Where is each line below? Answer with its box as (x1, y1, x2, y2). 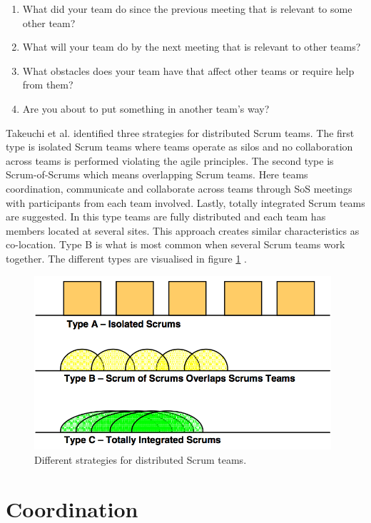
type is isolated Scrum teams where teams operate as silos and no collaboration (6, 139, 353, 154)
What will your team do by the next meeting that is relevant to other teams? (22, 39, 361, 54)
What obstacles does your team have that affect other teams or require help (22, 63, 355, 78)
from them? (22, 77, 73, 92)
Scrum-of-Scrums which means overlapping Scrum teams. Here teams (6, 167, 308, 182)
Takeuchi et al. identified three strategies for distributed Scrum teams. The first (6, 125, 355, 140)
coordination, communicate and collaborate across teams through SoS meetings (6, 181, 352, 196)
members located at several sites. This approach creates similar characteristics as (6, 223, 360, 238)
